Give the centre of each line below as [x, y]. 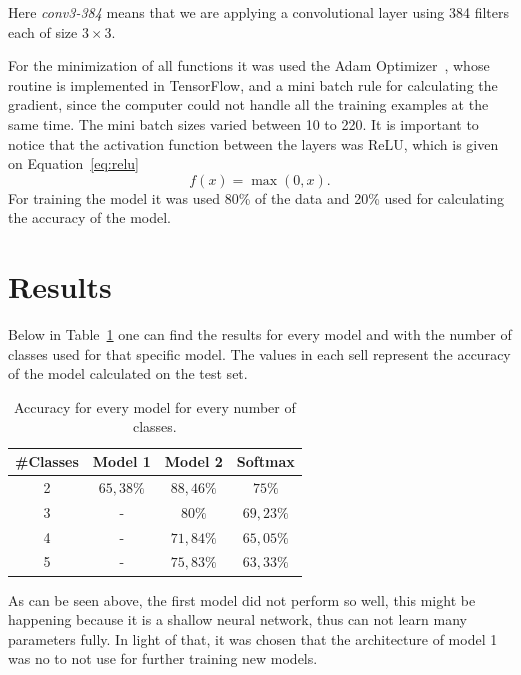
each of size [43, 31]
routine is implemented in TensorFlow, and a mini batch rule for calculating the [253, 84]
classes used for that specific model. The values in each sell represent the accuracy [259, 353]
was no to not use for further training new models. [163, 658]
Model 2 [193, 461]
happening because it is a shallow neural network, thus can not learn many [237, 619]
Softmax [265, 461]
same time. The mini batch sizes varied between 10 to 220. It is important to [243, 123]
